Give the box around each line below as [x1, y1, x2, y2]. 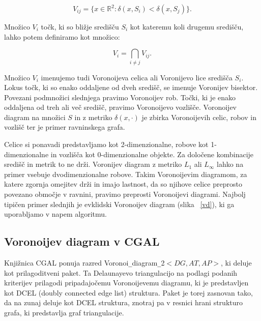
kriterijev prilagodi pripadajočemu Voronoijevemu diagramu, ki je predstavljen [4, 277, 249, 288]
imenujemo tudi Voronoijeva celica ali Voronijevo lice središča [41, 72, 233, 82]
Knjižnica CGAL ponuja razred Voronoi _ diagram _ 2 [4, 257, 165, 268]
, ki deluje [221, 257, 252, 268]
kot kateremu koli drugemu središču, [130, 21, 244, 32]
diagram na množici [4, 111, 66, 122]
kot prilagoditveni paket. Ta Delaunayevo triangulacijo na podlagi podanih [4, 267, 238, 278]
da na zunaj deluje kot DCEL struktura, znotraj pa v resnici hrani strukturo [4, 297, 243, 308]
